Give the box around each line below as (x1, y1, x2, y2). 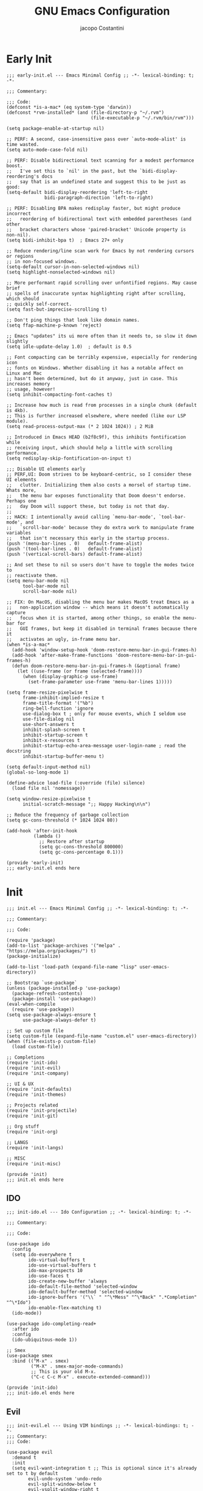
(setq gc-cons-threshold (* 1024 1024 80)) (6, 817, 119, 823)
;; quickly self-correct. (6, 301, 72, 307)
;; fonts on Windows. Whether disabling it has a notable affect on (6, 365, 184, 371)
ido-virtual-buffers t (28, 1257, 86, 1263)
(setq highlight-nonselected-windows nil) (6, 269, 115, 275)
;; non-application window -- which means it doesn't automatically (6, 604, 189, 611)
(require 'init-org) (6, 1129, 59, 1135)
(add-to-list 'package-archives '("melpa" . (6, 943, 121, 949)
